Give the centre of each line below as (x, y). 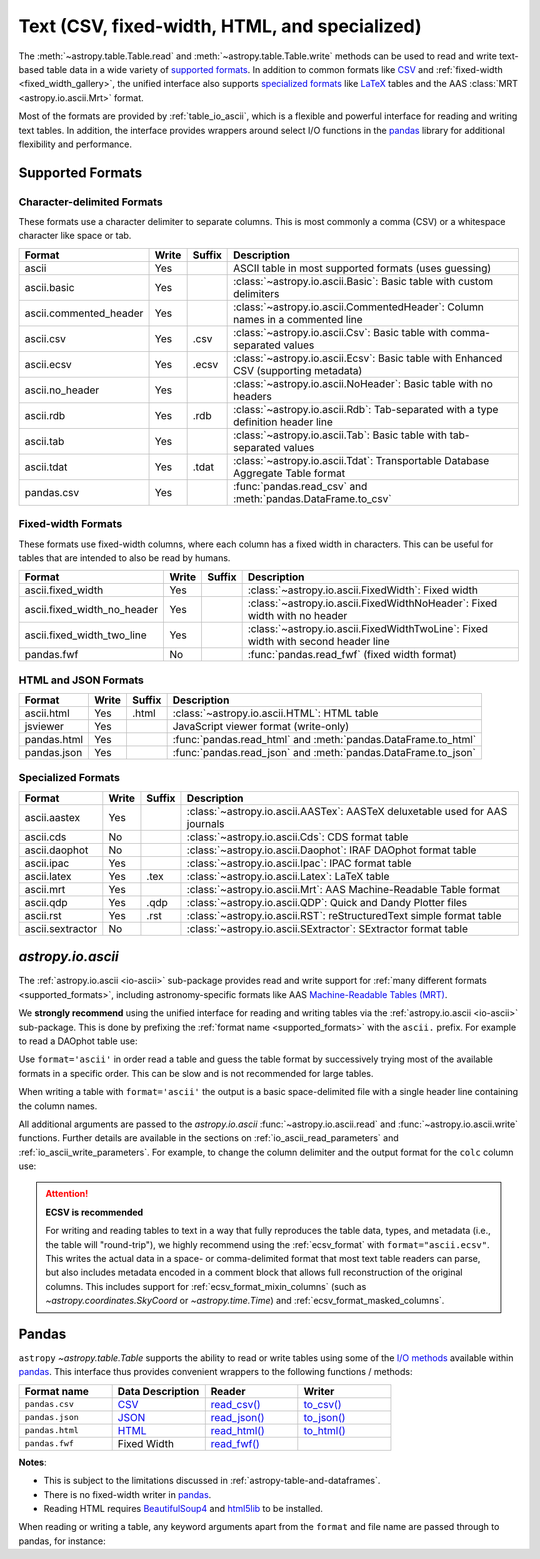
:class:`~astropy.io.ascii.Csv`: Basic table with (341, 332)
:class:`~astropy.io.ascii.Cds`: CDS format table (297, 837)
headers (252, 396)
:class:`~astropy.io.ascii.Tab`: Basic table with (340, 435)
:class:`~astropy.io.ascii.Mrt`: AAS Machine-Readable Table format (343, 889)
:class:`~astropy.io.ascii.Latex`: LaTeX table (288, 876)
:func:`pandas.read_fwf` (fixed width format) (352, 655)
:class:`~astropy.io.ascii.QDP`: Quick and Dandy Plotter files (327, 902)
